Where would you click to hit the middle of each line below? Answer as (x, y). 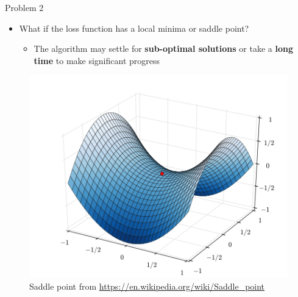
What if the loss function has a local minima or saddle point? (134, 28)
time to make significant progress (97, 60)
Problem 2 (24, 7)
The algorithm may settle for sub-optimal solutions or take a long (163, 48)
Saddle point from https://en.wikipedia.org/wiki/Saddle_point (147, 286)
